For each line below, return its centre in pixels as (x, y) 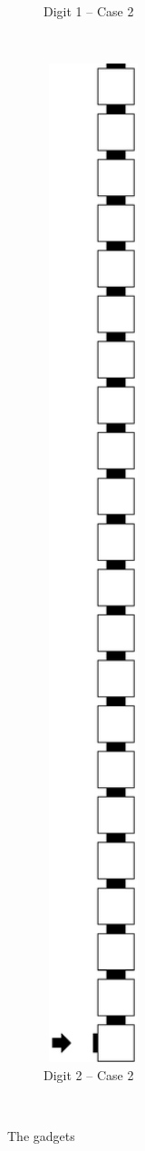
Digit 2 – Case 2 (89, 1074)
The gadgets (41, 1135)
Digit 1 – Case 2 (89, 11)
